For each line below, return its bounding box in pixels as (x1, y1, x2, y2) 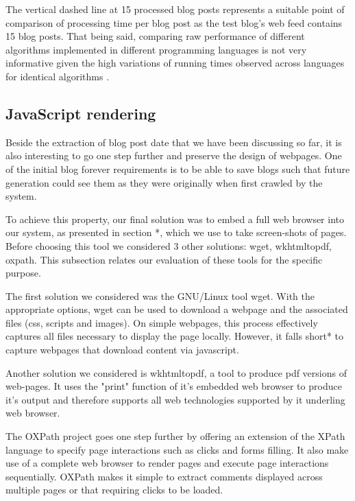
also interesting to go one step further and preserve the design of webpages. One (5, 148, 342, 163)
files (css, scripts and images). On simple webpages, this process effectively (5, 315, 318, 329)
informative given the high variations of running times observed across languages (5, 56, 345, 70)
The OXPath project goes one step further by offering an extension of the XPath (5, 429, 345, 443)
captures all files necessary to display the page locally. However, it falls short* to (5, 329, 343, 343)
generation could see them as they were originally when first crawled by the (5, 175, 323, 189)
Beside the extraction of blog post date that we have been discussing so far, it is (5, 135, 342, 149)
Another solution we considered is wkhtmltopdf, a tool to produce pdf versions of (5, 365, 347, 380)
